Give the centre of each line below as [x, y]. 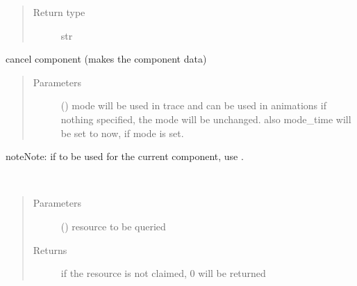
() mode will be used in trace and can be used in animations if [193, 105]
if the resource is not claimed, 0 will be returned [163, 273]
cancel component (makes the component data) [106, 59]
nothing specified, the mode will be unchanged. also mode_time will [206, 119]
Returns [50, 249]
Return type [59, 12]
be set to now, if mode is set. [122, 133]
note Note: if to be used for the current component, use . [125, 156]
